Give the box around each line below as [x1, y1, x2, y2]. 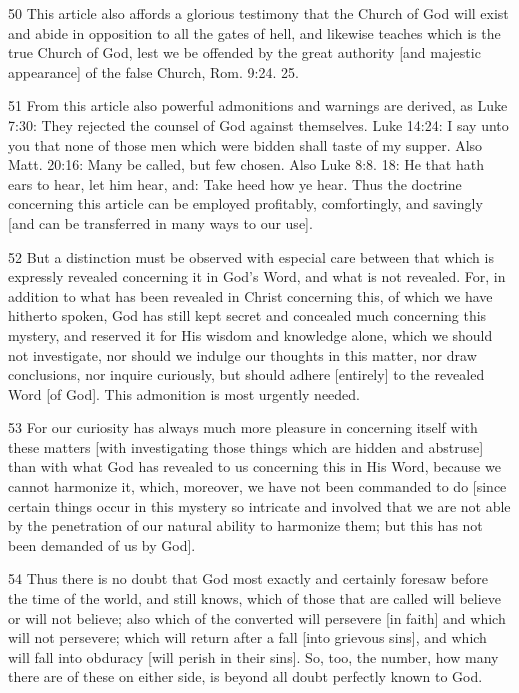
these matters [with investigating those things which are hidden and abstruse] [8, 436, 484, 457]
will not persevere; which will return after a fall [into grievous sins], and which [8, 627, 487, 648]
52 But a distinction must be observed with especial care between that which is [8, 246, 494, 267]
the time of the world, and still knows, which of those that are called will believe [8, 588, 502, 609]
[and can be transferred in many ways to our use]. [8, 212, 313, 233]
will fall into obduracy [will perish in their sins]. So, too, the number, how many [8, 646, 499, 667]
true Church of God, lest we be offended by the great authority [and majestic [8, 42, 481, 63]
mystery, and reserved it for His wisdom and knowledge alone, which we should [8, 324, 493, 345]
